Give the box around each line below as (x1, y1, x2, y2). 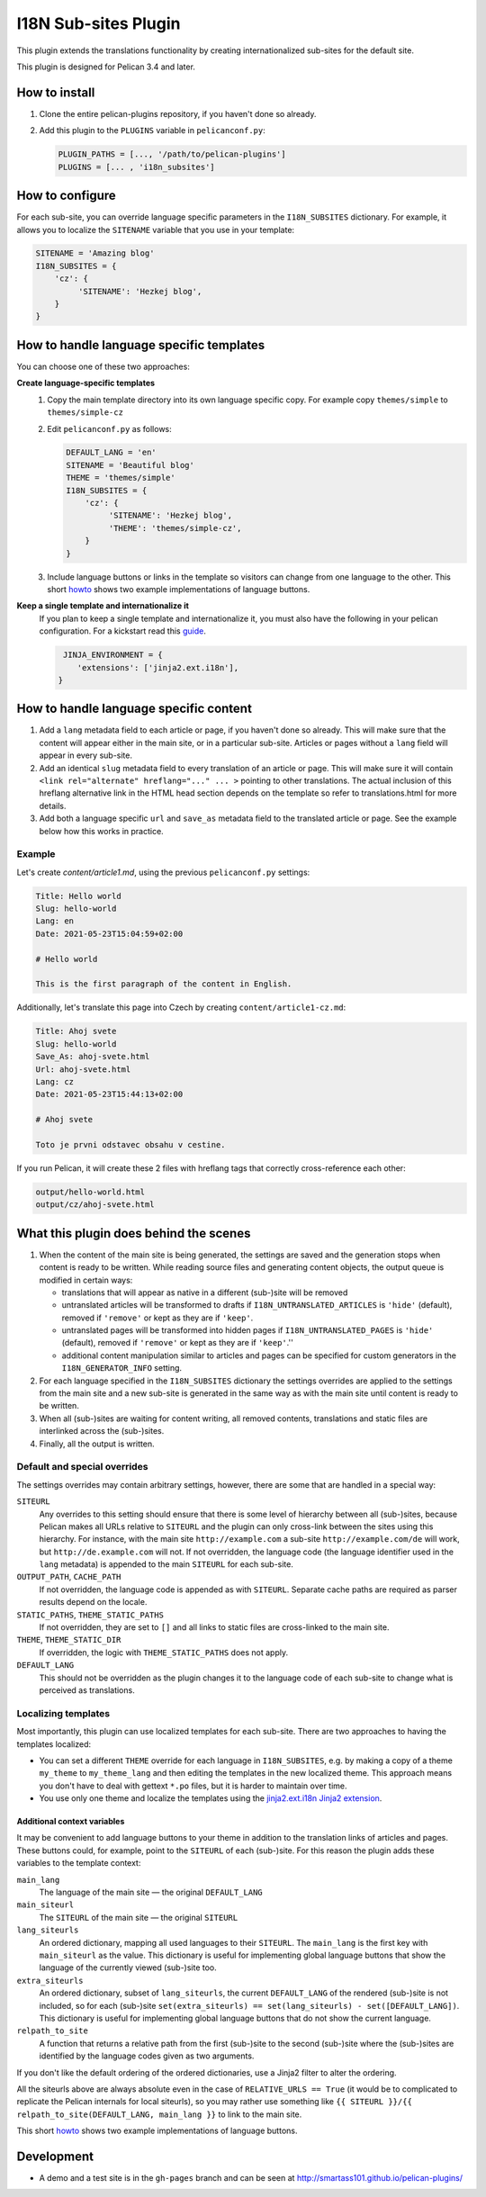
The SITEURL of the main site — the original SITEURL (39, 1912, 238, 1922)
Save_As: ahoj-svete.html (35, 1051, 150, 1062)
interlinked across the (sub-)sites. (39, 1426, 165, 1436)
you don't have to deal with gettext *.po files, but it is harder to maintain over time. (39, 1780, 347, 1791)
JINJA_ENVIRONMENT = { (63, 650, 164, 661)
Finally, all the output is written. (39, 1438, 155, 1449)
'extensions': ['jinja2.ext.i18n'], (76, 662, 238, 672)
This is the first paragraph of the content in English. (35, 979, 292, 989)
